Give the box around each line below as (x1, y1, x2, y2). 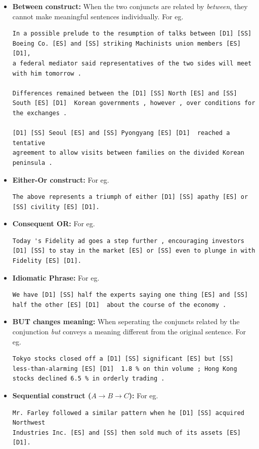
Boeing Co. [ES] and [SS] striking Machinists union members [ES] (12, 40, 241, 47)
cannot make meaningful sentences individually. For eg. (12, 11, 184, 21)
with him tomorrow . (12, 70, 81, 77)
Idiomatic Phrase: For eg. (12, 272, 100, 283)
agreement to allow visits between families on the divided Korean (12, 149, 244, 157)
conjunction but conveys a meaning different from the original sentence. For (12, 326, 246, 337)
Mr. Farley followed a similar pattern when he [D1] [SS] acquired (12, 409, 244, 417)
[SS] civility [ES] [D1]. (12, 203, 100, 211)
